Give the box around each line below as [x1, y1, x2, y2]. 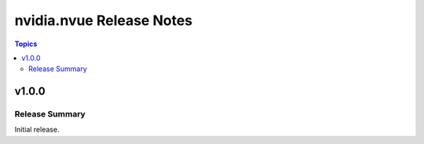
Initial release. [14, 125, 60, 135]
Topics [14, 39, 38, 49]
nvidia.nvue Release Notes [14, 12, 193, 29]
